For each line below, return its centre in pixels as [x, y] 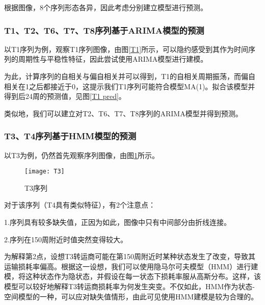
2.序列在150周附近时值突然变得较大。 [66, 239]
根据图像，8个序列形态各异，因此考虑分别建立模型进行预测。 [106, 7]
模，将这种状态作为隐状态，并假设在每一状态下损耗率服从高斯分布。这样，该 [132, 276]
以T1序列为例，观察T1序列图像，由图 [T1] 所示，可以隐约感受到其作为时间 [126, 49]
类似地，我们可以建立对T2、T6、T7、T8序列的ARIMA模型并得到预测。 [123, 113]
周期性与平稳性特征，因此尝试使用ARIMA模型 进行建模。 [113, 59]
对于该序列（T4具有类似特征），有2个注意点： [80, 205]
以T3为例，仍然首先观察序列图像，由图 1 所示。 [82, 155]
